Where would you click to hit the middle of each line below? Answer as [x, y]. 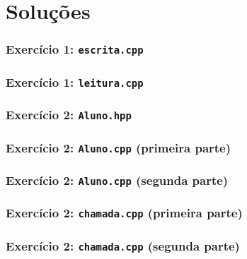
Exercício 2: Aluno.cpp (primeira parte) [119, 147]
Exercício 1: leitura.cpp [75, 82]
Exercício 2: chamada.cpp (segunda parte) [123, 245]
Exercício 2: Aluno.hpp [69, 115]
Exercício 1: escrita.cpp [75, 49]
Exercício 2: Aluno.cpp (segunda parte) [117, 180]
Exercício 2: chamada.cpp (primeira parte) [124, 213]
